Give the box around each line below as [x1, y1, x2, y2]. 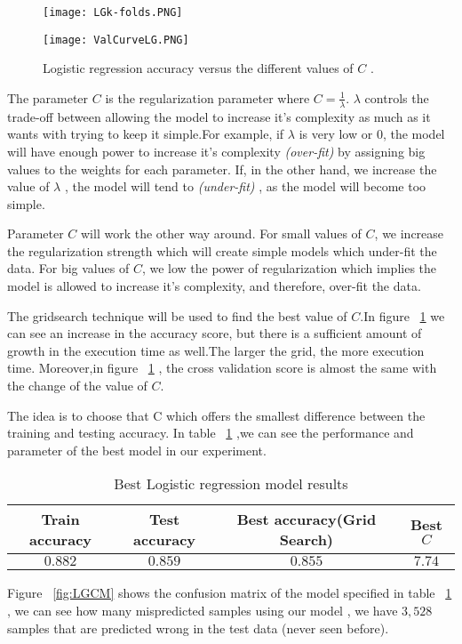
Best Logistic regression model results [114, 473, 348, 495]
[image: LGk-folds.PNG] [43, 6, 183, 19]
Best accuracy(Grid [236, 509, 377, 530]
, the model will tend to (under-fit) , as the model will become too [64, 177, 426, 196]
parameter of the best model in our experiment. [7, 440, 267, 459]
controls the [364, 88, 429, 107]
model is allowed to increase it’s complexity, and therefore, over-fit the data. [7, 277, 421, 295]
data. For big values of [7, 259, 130, 278]
